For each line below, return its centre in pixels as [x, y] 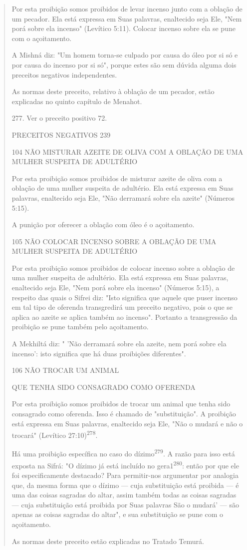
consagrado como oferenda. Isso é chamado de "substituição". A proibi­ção [124, 413]
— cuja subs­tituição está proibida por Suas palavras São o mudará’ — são [125, 504]
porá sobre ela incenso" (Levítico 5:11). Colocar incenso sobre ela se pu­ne [123, 28]
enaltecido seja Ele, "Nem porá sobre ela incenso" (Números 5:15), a [116, 288]
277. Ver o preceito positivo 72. [59, 118]
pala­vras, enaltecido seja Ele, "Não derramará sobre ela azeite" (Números [123, 197]
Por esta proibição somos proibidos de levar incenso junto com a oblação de [127, 9]
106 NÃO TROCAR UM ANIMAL [65, 370]
